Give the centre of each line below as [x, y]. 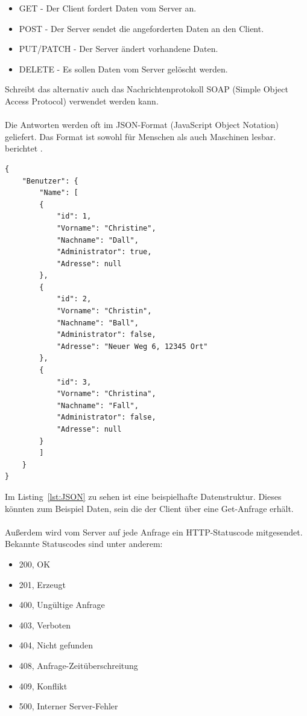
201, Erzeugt [43, 584]
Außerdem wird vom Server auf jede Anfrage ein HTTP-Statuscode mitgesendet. [154, 532]
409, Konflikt [43, 686]
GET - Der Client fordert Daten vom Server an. [108, 8]
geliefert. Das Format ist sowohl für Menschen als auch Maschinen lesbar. [141, 136]
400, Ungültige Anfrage [62, 605]
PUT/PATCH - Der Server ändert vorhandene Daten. [119, 49]
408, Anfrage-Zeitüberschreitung [78, 665]
